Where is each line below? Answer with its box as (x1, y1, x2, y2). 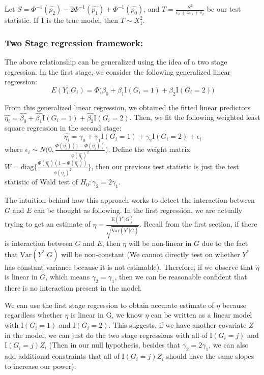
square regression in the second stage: (5, 122, 122, 133)
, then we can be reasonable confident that (114, 271, 247, 282)
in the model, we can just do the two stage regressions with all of (5, 329, 208, 340)
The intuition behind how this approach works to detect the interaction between (5, 195, 255, 205)
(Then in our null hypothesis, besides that (49, 339, 180, 350)
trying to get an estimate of (5, 218, 91, 229)
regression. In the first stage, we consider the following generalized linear (5, 66, 230, 77)
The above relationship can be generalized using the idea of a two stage (5, 56, 227, 67)
